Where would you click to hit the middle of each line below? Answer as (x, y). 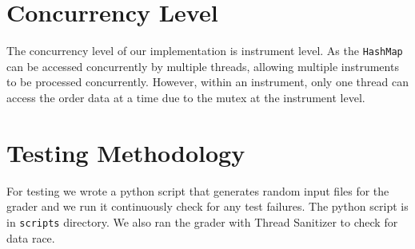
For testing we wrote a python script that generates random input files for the (198, 190)
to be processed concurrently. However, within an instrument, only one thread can (207, 82)
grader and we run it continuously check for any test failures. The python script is (207, 206)
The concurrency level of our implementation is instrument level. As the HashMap (205, 51)
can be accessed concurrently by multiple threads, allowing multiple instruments (203, 66)
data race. (31, 237)
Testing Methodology (126, 152)
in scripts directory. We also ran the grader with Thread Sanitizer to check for (202, 221)
